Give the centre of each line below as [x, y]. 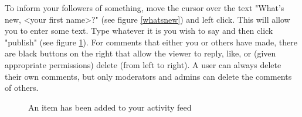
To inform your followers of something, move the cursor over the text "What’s [145, 8]
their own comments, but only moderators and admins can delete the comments [148, 76]
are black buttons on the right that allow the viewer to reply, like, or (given [140, 53]
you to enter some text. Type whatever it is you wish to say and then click [139, 31]
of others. [22, 88]
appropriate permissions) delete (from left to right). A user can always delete [143, 64]
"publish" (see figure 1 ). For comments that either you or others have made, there [151, 42]
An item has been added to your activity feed [110, 107]
